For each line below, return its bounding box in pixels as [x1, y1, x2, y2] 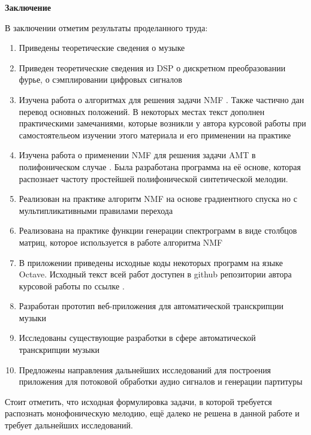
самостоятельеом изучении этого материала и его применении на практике [19, 128, 291, 141]
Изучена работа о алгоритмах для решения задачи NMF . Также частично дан [19, 93, 304, 105]
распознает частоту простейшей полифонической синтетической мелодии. [19, 172, 288, 185]
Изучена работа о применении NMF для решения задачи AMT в [19, 149, 256, 161]
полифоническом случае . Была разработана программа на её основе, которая [19, 160, 301, 173]
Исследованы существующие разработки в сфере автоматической [19, 331, 256, 344]
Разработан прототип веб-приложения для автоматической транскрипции [19, 300, 284, 312]
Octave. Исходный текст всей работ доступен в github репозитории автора [19, 268, 292, 280]
